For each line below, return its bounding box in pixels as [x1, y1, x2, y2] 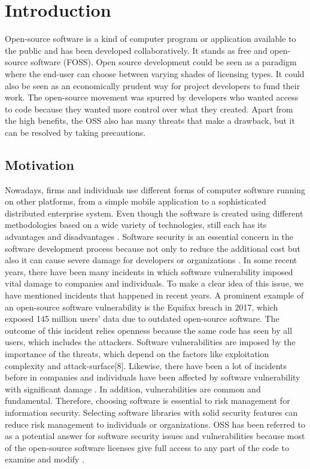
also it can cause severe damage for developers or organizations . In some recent [5, 254, 297, 266]
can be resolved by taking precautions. [5, 126, 146, 138]
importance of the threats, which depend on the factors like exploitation [5, 347, 269, 360]
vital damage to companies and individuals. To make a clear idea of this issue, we [5, 277, 304, 290]
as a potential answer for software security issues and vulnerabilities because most [5, 430, 305, 442]
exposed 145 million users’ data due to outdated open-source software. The [5, 312, 279, 325]
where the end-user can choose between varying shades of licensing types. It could [5, 67, 305, 80]
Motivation [5, 155, 74, 173]
